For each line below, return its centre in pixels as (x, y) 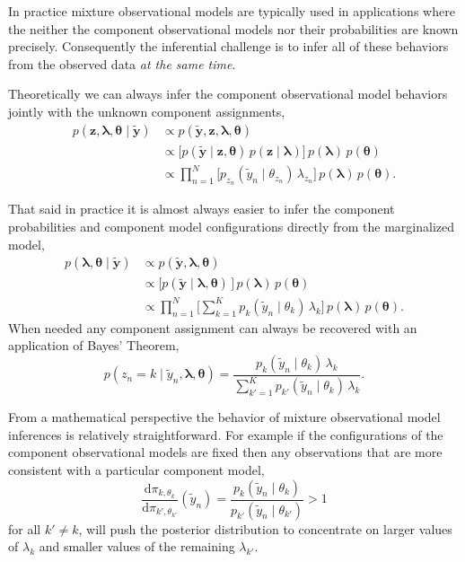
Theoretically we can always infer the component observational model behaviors (228, 94)
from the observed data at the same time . (122, 63)
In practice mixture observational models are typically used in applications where (232, 11)
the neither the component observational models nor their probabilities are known (233, 28)
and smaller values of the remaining (137, 546)
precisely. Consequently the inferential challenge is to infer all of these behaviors (228, 46)
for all (25, 528)
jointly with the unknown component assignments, (147, 111)
